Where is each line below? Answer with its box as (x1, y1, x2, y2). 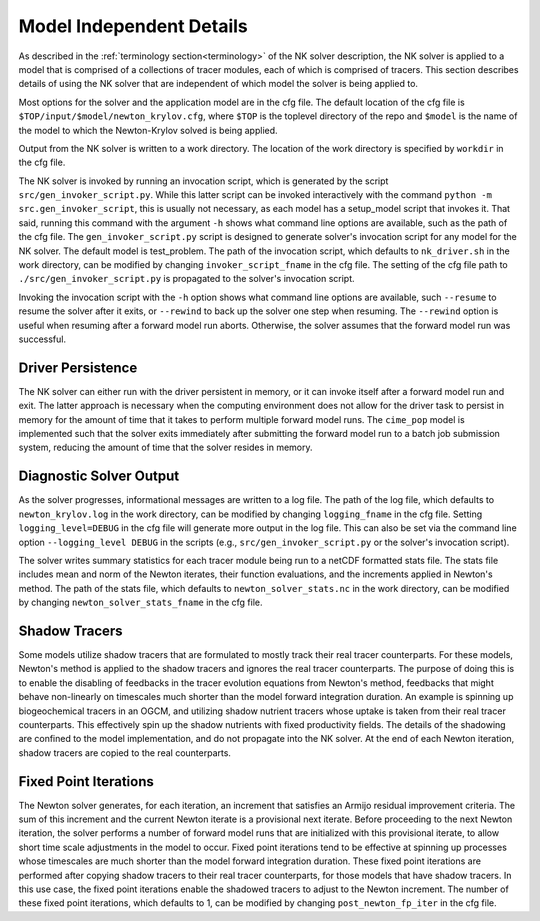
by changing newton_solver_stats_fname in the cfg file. (18, 596, 263, 609)
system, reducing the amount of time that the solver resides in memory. (18, 441, 314, 454)
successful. (18, 333, 67, 345)
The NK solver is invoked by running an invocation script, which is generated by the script (18, 175, 389, 187)
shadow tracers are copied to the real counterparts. (18, 746, 232, 759)
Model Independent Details (18, 15, 249, 37)
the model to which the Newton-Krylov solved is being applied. (18, 124, 279, 136)
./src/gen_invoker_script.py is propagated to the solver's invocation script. (18, 273, 355, 285)
